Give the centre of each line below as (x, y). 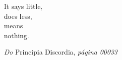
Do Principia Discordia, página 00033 (61, 52)
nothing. (17, 35)
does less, (18, 16)
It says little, (23, 6)
